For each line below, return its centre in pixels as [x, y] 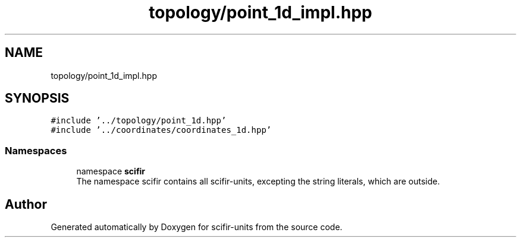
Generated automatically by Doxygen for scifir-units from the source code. [197, 227]
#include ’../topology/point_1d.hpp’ [139, 121]
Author [26, 204]
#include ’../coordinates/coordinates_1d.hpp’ [161, 130]
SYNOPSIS [37, 98]
